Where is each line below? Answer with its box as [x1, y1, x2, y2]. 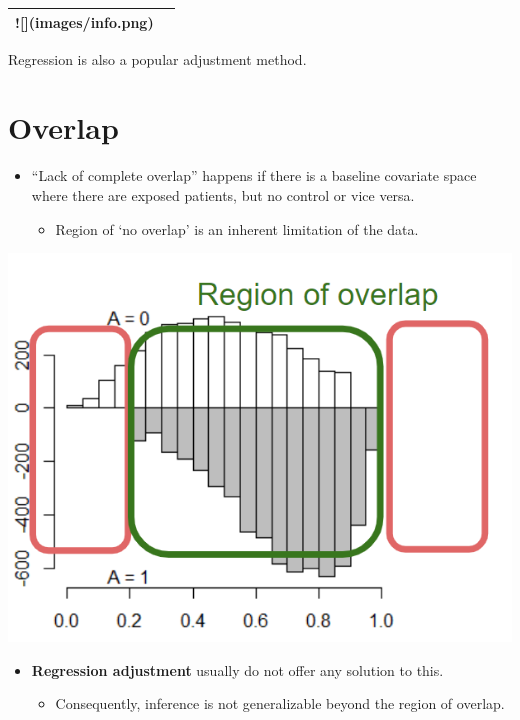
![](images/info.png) [15, 11, 154, 32]
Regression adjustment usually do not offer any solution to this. [31, 659, 444, 680]
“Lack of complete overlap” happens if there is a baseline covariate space [31, 165, 477, 186]
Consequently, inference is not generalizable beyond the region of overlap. [55, 693, 505, 714]
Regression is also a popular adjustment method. [8, 48, 307, 69]
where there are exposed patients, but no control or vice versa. [31, 184, 415, 205]
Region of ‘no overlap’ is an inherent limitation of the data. [55, 218, 419, 239]
